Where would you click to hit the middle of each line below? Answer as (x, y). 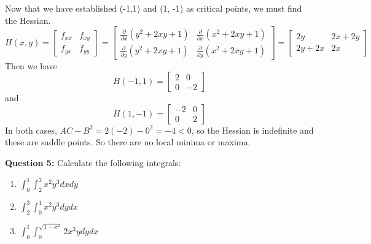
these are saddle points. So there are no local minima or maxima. (128, 142)
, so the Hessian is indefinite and (252, 130)
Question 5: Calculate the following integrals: (93, 162)
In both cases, (31, 130)
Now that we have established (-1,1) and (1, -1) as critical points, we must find (154, 8)
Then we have (31, 65)
